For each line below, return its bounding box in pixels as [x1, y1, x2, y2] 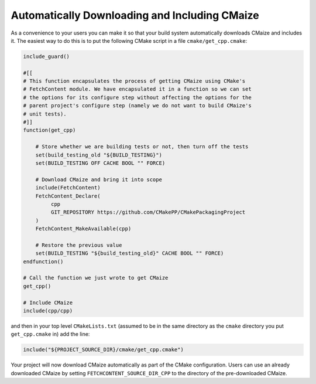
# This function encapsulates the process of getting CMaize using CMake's [23, 78, 246, 84]
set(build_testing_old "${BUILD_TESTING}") [35, 151, 162, 158]
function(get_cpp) [23, 127, 76, 134]
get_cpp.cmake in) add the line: [11, 331, 90, 338]
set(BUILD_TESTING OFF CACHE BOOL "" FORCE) [35, 160, 166, 166]
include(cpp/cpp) [23, 308, 73, 314]
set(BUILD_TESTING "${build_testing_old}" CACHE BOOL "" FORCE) [35, 250, 224, 257]
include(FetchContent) [35, 185, 101, 191]
